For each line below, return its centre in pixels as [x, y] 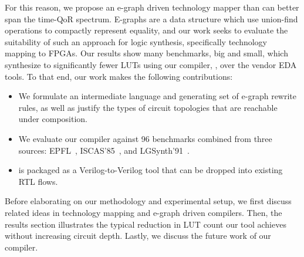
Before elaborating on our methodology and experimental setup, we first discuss [148, 201]
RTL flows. [38, 181]
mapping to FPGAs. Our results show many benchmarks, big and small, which [146, 53]
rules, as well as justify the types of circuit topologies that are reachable [148, 107]
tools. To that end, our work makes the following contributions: [119, 76]
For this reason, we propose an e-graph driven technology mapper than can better [152, 7]
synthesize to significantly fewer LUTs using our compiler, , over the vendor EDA [151, 64]
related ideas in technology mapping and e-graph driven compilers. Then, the [143, 212]
